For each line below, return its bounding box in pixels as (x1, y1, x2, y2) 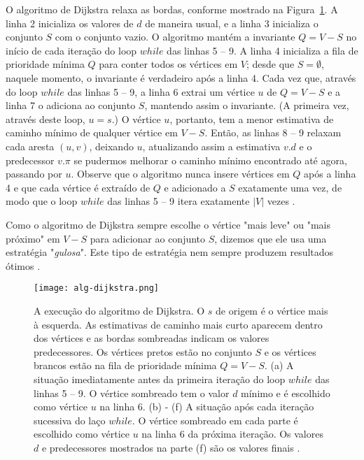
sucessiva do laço (34, 412, 106, 427)
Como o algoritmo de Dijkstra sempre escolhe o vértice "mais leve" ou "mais (6, 217, 330, 231)
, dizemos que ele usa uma (214, 231, 327, 245)
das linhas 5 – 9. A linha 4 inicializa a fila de (167, 43, 358, 57)
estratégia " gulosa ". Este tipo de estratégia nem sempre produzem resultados (6, 245, 334, 259)
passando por (6, 166, 62, 181)
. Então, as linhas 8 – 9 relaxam (204, 125, 342, 140)
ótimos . (6, 258, 41, 273)
